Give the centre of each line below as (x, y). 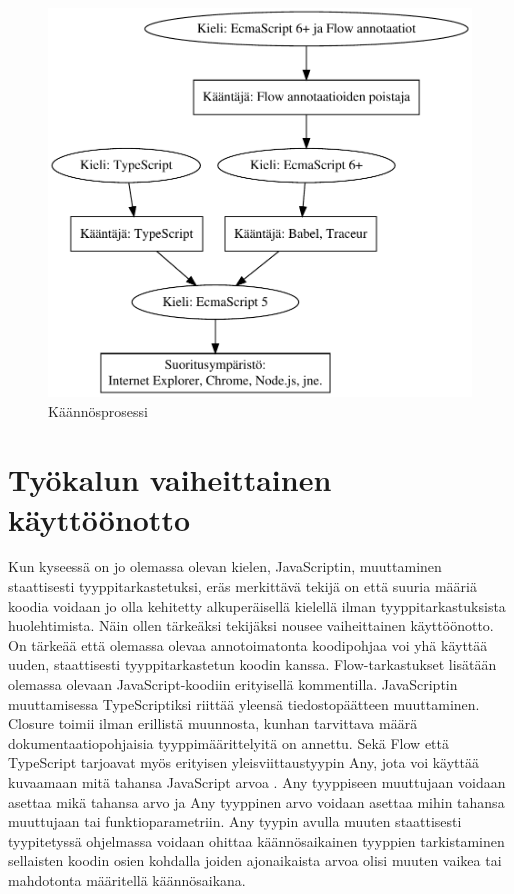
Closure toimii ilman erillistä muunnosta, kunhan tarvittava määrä (213, 723)
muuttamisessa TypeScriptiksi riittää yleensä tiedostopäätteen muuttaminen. (244, 703)
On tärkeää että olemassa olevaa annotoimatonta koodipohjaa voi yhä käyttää (248, 644)
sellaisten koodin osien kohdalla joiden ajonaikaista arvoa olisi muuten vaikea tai (255, 860)
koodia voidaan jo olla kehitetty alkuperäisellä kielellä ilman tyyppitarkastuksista (257, 605)
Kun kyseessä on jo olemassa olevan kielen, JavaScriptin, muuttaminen (225, 566)
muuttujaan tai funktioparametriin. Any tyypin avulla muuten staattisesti (235, 821)
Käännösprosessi (98, 410)
